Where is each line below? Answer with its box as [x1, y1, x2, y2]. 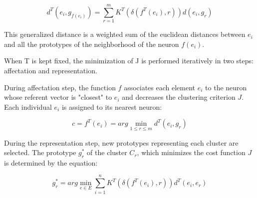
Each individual [4, 101, 52, 112]
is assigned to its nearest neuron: [61, 101, 162, 112]
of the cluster [87, 147, 127, 158]
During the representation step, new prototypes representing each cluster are [4, 137, 239, 148]
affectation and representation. [4, 65, 97, 75]
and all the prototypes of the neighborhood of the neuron [4, 38, 179, 49]
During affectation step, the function [4, 82, 116, 92]
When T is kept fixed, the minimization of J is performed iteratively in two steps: [4, 55, 254, 66]
